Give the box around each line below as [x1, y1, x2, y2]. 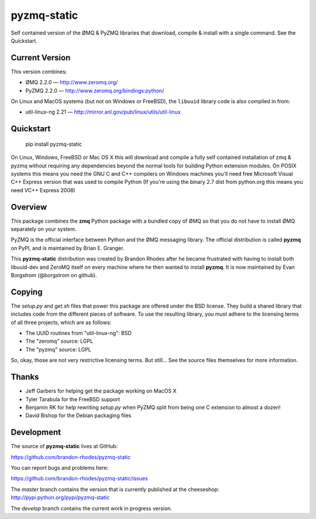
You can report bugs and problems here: [11, 465, 109, 472]
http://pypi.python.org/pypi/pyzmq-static [11, 494, 110, 501]
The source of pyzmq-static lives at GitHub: [11, 443, 118, 450]
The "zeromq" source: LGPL [25, 337, 94, 345]
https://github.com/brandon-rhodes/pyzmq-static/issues [11, 475, 149, 482]
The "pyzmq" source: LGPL [25, 346, 92, 353]
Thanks [11, 372, 39, 382]
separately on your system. [11, 226, 77, 233]
